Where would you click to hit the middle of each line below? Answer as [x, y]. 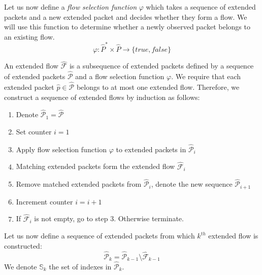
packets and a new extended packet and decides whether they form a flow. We [126, 16]
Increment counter [44, 201]
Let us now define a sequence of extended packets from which [100, 236]
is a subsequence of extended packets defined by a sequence [161, 66]
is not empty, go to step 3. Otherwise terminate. [109, 218]
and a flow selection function [120, 76]
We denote [21, 266]
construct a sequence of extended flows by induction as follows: [102, 97]
